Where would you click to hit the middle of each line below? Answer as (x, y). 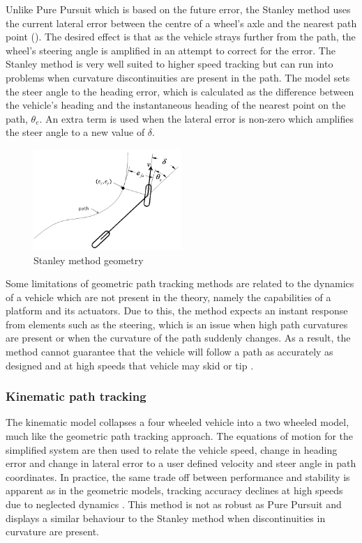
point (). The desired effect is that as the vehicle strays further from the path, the (181, 37)
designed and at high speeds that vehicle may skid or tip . (130, 365)
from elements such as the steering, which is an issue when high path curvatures (177, 324)
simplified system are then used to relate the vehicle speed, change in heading (172, 449)
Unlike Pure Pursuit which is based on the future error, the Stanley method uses (178, 9)
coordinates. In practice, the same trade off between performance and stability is (178, 476)
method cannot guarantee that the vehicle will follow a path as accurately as (169, 352)
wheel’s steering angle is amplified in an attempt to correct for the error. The (171, 50)
